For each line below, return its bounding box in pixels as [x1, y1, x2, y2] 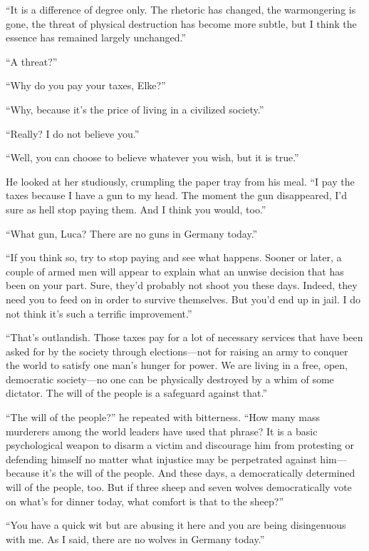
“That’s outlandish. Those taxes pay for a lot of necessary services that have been [6, 330, 363, 345]
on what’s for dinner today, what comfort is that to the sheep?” [6, 493, 284, 508]
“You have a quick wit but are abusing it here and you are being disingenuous [6, 517, 346, 532]
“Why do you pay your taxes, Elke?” [6, 78, 166, 93]
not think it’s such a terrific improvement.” [6, 305, 192, 320]
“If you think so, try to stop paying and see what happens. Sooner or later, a [6, 250, 342, 265]
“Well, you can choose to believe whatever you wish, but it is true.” [6, 150, 299, 165]
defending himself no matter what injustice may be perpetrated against [6, 451, 317, 466]
